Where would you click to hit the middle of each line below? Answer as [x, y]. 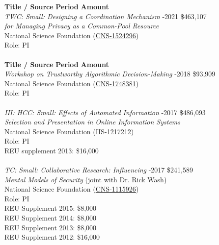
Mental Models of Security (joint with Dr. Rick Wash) [86, 179]
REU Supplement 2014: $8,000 [51, 218]
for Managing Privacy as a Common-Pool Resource [82, 26]
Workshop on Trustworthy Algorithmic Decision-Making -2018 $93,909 [110, 74]
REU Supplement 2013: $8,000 [51, 227]
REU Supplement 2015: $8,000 [51, 208]
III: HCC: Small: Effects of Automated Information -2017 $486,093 [105, 112]
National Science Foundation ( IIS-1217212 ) [69, 131]
